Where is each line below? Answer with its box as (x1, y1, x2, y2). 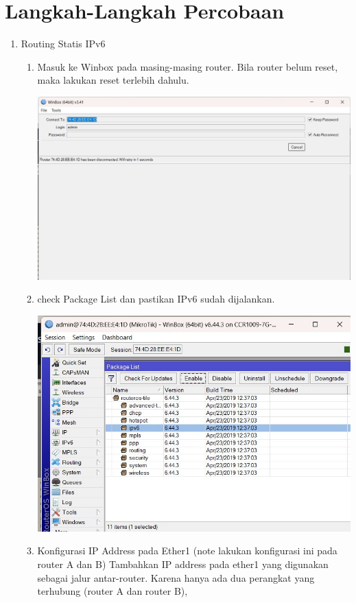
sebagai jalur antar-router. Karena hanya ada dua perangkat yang (37, 570, 315, 584)
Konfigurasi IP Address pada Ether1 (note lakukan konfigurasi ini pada (37, 543, 337, 558)
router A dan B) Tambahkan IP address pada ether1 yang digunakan (37, 557, 329, 571)
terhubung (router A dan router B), (37, 584, 188, 598)
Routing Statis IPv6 (21, 36, 106, 51)
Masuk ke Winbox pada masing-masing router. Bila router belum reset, (37, 59, 338, 73)
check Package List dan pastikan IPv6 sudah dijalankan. (37, 292, 275, 306)
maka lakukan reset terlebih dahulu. (37, 73, 189, 87)
